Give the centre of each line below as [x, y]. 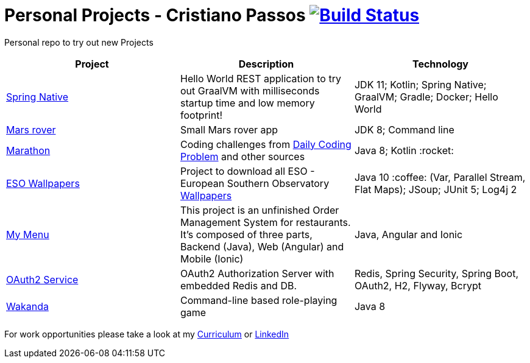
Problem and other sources [242, 156]
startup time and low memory [247, 103]
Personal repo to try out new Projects [79, 42]
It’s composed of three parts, [246, 234]
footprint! [201, 115]
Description [266, 64]
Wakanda [27, 306]
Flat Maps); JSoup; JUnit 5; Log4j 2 [436, 189]
